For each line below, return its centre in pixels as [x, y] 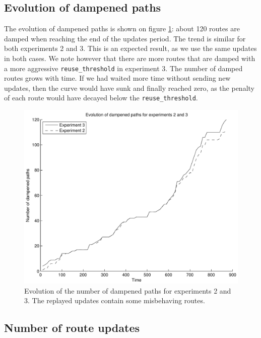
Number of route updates [72, 328]
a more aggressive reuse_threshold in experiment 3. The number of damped [123, 68]
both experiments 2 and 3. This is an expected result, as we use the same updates [130, 48]
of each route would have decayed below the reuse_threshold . [101, 98]
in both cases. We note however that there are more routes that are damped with [130, 58]
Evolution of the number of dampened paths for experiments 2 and [128, 290]
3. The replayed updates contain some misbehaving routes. [115, 300]
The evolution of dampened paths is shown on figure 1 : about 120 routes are [122, 29]
